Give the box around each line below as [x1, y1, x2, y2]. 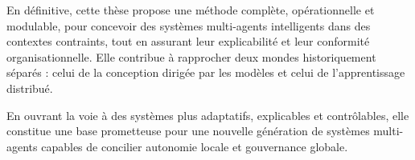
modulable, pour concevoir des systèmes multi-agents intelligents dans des [6, 17, 371, 34]
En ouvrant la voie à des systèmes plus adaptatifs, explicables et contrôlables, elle [6, 106, 409, 123]
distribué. [6, 79, 53, 96]
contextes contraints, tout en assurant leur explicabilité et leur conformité [6, 33, 370, 50]
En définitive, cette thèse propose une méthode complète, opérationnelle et [6, 2, 375, 18]
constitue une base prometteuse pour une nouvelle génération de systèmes [6, 122, 370, 139]
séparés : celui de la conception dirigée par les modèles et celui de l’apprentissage [6, 64, 405, 81]
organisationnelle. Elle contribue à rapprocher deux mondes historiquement [6, 48, 376, 65]
